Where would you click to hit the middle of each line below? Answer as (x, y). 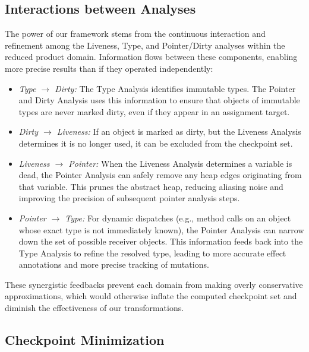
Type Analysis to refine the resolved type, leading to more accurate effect (152, 253)
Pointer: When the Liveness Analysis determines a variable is (180, 163)
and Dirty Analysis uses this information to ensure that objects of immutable (159, 100)
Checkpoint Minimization (85, 340)
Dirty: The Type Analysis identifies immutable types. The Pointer (175, 88)
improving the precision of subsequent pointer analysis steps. (129, 198)
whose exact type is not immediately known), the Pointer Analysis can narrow (161, 229)
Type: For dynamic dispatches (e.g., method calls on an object (178, 218)
